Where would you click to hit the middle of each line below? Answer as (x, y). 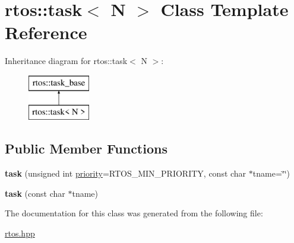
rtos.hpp (20, 233)
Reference (46, 32)
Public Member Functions (86, 148)
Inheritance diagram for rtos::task (66, 61)
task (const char (35, 193)
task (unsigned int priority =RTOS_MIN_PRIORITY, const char (126, 173)
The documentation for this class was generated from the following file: (134, 213)
